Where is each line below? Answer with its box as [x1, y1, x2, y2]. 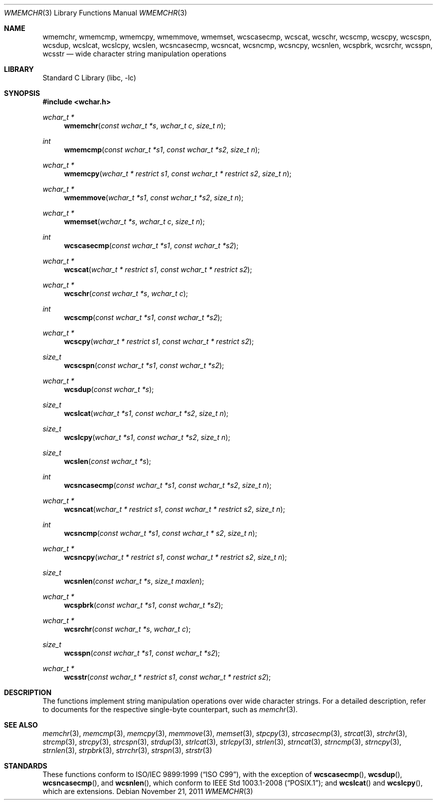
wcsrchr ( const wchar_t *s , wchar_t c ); [64, 625, 191, 633]
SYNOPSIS [4, 89, 40, 97]
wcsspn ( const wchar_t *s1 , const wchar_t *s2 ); [64, 649, 220, 657]
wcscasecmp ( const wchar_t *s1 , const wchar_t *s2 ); [64, 241, 238, 250]
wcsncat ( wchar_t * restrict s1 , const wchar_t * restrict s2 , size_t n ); [64, 505, 285, 513]
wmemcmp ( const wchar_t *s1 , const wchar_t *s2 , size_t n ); [64, 145, 260, 154]
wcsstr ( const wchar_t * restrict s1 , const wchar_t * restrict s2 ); [64, 673, 271, 681]
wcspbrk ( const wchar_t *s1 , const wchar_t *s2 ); [64, 601, 223, 609]
